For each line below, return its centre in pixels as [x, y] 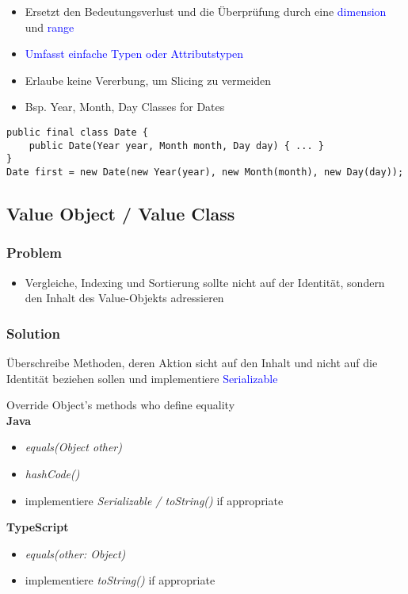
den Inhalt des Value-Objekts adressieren [124, 298]
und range [50, 27]
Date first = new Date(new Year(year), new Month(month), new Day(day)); [205, 172]
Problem [34, 253]
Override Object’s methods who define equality [121, 405]
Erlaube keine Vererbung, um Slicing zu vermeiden [148, 80]
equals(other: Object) [75, 553]
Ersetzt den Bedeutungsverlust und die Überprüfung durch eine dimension [206, 11]
